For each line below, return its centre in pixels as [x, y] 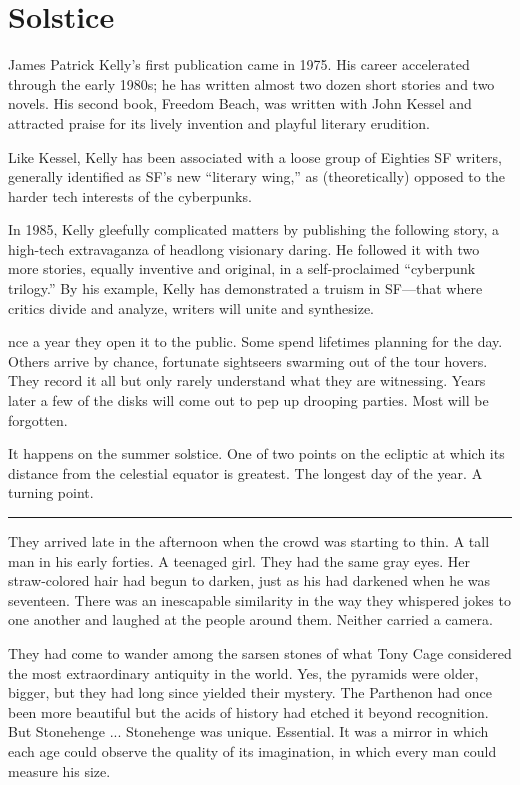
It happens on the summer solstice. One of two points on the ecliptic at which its [256, 453]
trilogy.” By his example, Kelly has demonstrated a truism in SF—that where [245, 288]
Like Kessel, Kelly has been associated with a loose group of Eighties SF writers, [255, 156]
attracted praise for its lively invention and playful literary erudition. [219, 122]
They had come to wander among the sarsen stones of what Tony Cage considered [260, 652]
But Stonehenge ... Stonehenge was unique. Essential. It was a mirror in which [248, 731]
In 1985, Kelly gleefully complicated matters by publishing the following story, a [254, 229]
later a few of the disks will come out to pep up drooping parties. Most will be [248, 400]
